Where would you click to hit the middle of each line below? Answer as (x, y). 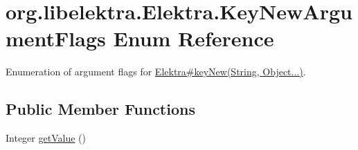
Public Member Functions (100, 109)
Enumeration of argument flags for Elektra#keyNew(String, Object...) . (156, 72)
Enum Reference (194, 38)
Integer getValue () (46, 138)
